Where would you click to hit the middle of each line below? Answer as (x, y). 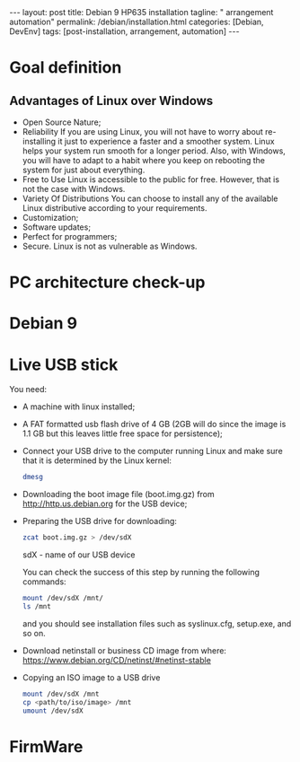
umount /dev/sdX (53, 711)
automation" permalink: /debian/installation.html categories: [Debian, (137, 22)
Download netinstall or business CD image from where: (124, 650)
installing (39, 141)
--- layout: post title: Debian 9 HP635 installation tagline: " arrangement (141, 12)
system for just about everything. (84, 170)
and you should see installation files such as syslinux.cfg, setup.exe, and (157, 623)
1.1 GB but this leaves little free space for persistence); (122, 434)
